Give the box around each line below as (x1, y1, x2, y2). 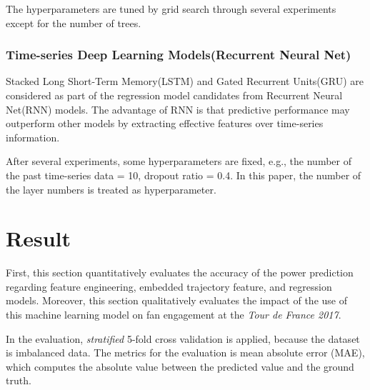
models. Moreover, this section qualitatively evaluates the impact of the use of (6, 293, 347, 308)
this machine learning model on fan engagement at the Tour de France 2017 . (6, 307, 341, 322)
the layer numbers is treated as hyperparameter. (6, 181, 216, 196)
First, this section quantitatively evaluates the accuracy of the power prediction (6, 265, 354, 280)
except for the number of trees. (6, 15, 141, 30)
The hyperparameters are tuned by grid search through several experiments (6, 1, 336, 16)
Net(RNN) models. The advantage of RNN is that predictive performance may (6, 101, 350, 116)
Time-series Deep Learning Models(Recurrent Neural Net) (6, 46, 351, 64)
